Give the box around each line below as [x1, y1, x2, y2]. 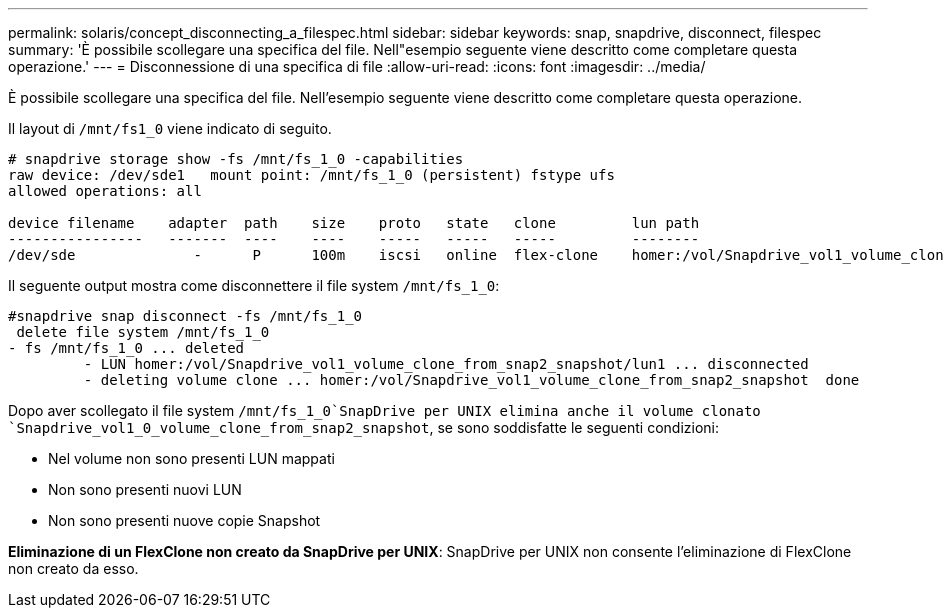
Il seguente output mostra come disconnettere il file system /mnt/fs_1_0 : [8, 277, 500, 294]
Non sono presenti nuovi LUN [48, 481, 242, 498]
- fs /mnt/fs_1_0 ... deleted [8, 340, 245, 356]
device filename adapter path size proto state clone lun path [8, 215, 700, 231]
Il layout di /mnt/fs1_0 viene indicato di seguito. [8, 120, 332, 137]
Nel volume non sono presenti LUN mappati [48, 450, 335, 467]
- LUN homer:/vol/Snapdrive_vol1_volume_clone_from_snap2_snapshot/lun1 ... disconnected [83, 356, 809, 372]
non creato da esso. [8, 560, 139, 577]
